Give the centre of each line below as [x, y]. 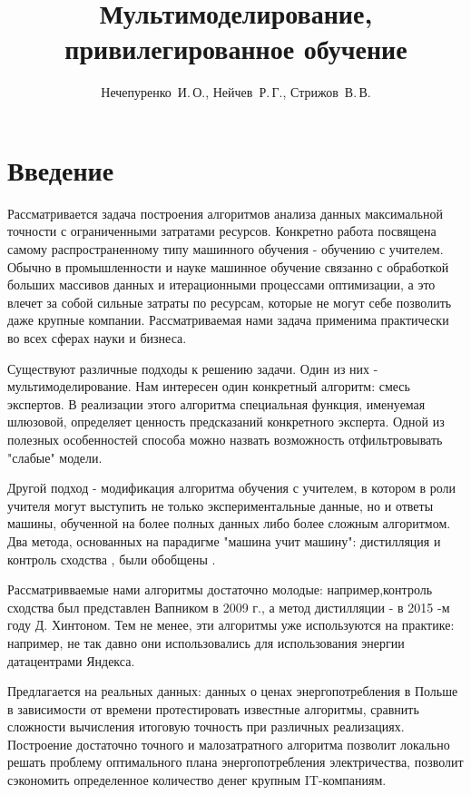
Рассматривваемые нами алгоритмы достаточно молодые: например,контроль [220, 589]
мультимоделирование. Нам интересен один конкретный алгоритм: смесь [209, 386]
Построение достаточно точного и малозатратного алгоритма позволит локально [229, 744]
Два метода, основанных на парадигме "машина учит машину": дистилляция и [224, 540]
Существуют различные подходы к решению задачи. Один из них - [193, 368]
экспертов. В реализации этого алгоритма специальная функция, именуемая [216, 403]
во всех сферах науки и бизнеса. [97, 338]
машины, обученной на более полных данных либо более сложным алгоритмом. [229, 523]
